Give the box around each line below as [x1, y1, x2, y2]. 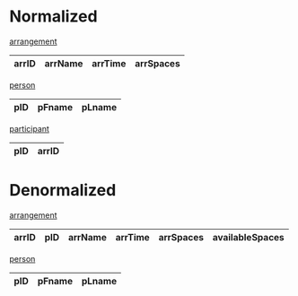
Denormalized [9, 180, 117, 201]
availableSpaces [212, 231, 285, 243]
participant [9, 123, 49, 134]
